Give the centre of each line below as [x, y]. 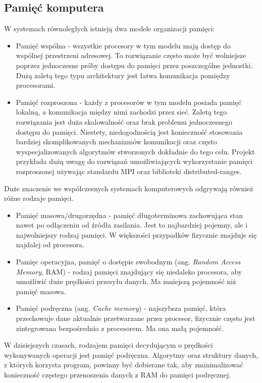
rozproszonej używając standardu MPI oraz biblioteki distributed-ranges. [129, 171]
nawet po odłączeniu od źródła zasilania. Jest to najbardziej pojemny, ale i [132, 225]
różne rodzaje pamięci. [39, 198]
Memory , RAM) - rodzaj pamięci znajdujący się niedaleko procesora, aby [129, 271]
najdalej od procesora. [50, 244]
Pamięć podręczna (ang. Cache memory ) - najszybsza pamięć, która [121, 308]
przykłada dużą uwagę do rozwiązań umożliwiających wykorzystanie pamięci [134, 161]
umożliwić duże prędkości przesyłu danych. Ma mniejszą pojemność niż [126, 281]
